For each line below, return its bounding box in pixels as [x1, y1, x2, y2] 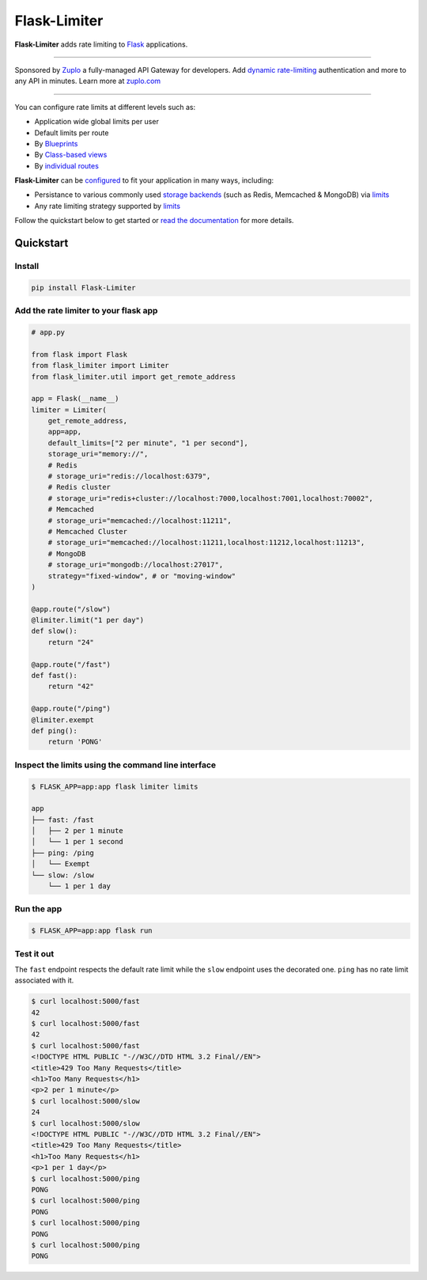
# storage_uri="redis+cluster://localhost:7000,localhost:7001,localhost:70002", [47, 494, 373, 502]
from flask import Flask [31, 350, 128, 359]
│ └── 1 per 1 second [31, 837, 124, 846]
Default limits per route [34, 127, 109, 138]
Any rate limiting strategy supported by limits [34, 201, 181, 210]
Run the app [14, 903, 62, 915]
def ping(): [31, 726, 78, 735]
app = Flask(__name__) [31, 394, 119, 403]
